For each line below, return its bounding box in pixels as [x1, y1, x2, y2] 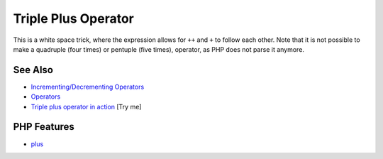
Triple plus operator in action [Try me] [30, 102, 142, 111]
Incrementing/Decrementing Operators [30, 82, 145, 91]
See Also [13, 64, 53, 76]
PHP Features [13, 121, 74, 133]
